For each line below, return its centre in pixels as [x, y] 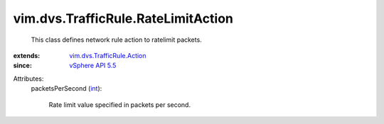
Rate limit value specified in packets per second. [120, 105]
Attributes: [28, 79]
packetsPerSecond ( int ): [66, 89]
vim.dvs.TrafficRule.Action [108, 55]
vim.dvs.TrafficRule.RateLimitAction [123, 18]
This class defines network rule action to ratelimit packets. [116, 40]
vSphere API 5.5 [93, 66]
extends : [27, 55]
